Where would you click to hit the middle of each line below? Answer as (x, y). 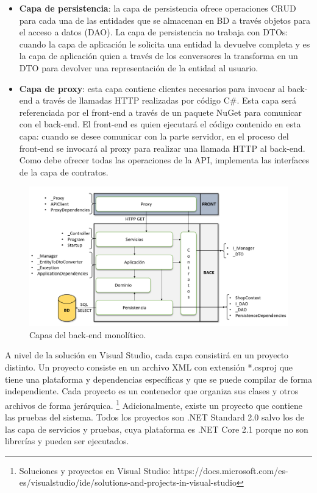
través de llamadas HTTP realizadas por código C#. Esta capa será (169, 100)
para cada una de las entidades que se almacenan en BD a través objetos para (165, 20)
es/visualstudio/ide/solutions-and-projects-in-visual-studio (128, 482)
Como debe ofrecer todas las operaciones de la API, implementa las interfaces (164, 160)
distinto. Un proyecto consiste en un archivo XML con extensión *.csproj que (149, 367)
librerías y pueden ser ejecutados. (67, 441)
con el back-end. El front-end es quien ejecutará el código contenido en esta (160, 124)
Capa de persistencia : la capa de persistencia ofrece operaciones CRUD (158, 8)
